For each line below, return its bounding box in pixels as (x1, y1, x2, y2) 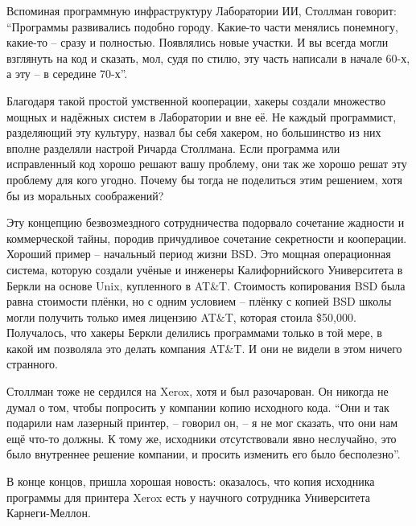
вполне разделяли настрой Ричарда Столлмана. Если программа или (6, 139, 340, 156)
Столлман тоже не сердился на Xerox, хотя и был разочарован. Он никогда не (6, 383, 389, 400)
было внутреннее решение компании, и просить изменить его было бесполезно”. (6, 446, 401, 462)
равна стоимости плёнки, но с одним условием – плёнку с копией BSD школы (6, 293, 392, 310)
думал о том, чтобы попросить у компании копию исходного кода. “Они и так (6, 398, 389, 415)
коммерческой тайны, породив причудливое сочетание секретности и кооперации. (6, 229, 407, 246)
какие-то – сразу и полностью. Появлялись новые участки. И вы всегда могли (6, 34, 389, 51)
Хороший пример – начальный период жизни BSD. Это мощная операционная (6, 245, 391, 262)
